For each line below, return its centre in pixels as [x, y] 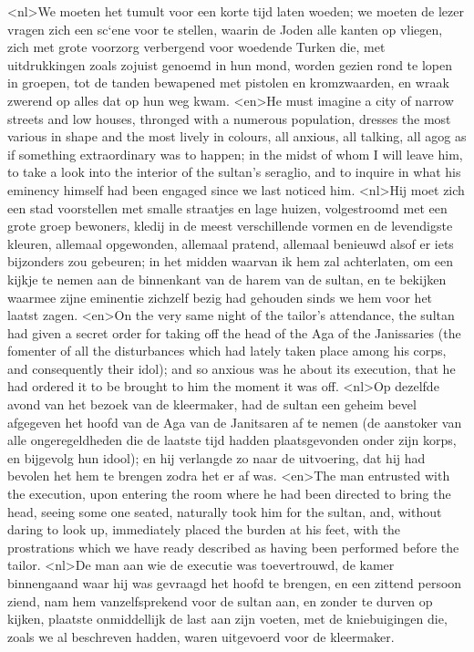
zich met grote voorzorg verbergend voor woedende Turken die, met [196, 47]
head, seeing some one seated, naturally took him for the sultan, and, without [225, 511]
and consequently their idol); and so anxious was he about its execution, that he [232, 368]
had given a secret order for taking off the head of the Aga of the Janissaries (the [234, 332]
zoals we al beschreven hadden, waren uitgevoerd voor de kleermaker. [201, 636]
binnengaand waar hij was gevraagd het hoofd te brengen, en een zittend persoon [235, 583]
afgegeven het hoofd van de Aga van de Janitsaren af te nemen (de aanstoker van [235, 422]
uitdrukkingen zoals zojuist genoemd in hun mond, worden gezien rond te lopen [230, 64]
